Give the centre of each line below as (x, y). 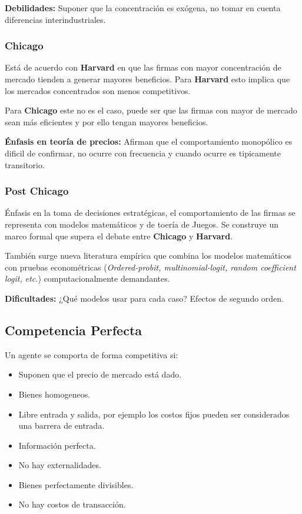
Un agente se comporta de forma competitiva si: (92, 354)
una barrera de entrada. (62, 425)
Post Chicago (37, 191)
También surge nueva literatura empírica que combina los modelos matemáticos (148, 256)
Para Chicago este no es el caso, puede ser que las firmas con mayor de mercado (151, 110)
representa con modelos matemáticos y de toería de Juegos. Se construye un (142, 224)
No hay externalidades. (60, 465)
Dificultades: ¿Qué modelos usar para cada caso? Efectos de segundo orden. (145, 298)
